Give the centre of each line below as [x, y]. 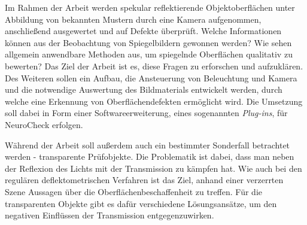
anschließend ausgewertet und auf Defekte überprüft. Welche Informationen [143, 31]
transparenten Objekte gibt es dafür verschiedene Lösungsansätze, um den [141, 203]
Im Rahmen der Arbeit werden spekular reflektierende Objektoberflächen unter [150, 7]
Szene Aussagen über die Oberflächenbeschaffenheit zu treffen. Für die [133, 191]
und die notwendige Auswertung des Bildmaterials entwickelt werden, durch [144, 89]
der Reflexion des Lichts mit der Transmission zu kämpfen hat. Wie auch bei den [153, 168]
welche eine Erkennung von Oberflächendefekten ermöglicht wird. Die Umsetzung [154, 101]
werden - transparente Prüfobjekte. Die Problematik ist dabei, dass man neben [150, 156]
